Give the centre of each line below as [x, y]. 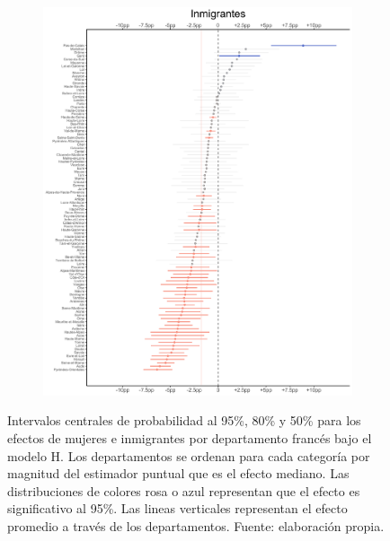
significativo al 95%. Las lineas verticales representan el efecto [177, 508]
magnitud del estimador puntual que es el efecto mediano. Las [178, 473]
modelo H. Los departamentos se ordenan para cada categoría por [189, 455]
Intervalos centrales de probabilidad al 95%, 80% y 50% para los [184, 420]
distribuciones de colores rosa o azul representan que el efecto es [184, 490]
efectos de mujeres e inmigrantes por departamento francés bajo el [190, 438]
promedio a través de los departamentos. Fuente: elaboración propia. [196, 526]
